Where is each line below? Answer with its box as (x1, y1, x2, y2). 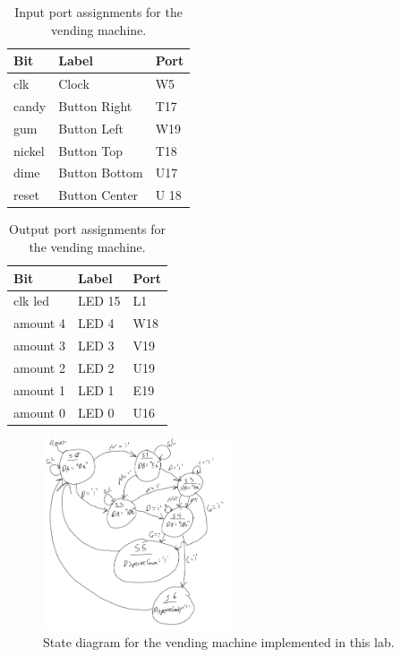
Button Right (58, 96, 132, 115)
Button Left (58, 118, 124, 137)
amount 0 (13, 402, 65, 421)
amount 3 (13, 336, 65, 355)
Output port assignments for (9, 220, 166, 238)
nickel (13, 141, 45, 160)
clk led (13, 291, 50, 310)
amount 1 (13, 380, 65, 399)
